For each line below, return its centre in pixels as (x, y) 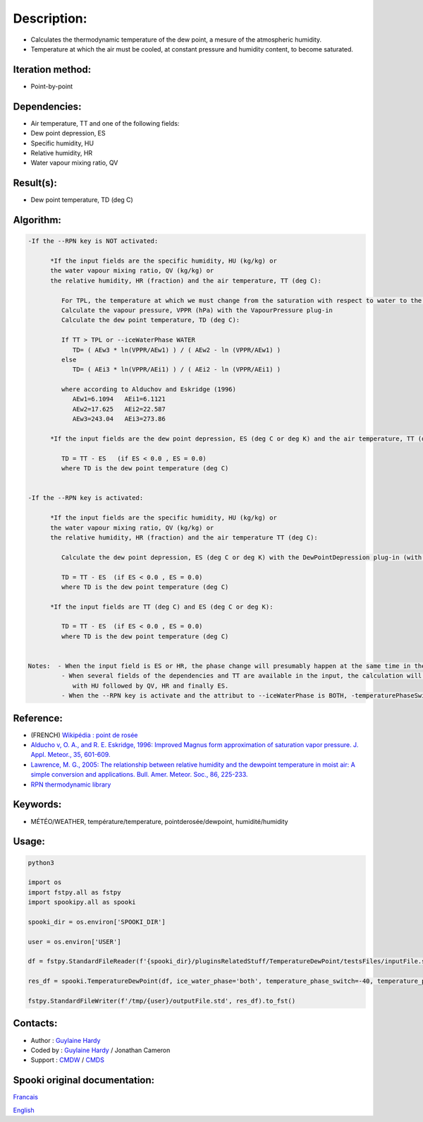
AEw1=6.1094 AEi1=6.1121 (119, 399)
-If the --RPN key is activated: (86, 498)
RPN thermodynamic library (71, 784)
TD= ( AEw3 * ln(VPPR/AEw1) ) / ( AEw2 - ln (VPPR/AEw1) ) (177, 350)
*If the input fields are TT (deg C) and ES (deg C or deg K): (162, 607)
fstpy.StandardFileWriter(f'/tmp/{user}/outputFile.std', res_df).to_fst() (162, 1001)
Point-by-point (52, 86)
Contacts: (35, 1023)
